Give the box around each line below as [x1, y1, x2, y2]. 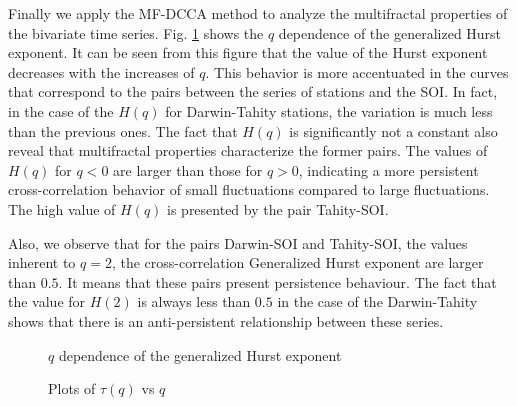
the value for [8, 291, 86, 312]
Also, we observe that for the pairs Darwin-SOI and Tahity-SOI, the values [8, 232, 468, 253]
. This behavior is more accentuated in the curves [205, 61, 509, 82]
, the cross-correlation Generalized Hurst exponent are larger [111, 252, 484, 273]
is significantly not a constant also [289, 120, 498, 141]
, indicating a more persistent [298, 159, 479, 180]
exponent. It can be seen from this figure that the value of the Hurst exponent [8, 42, 488, 63]
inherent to [8, 252, 76, 273]
